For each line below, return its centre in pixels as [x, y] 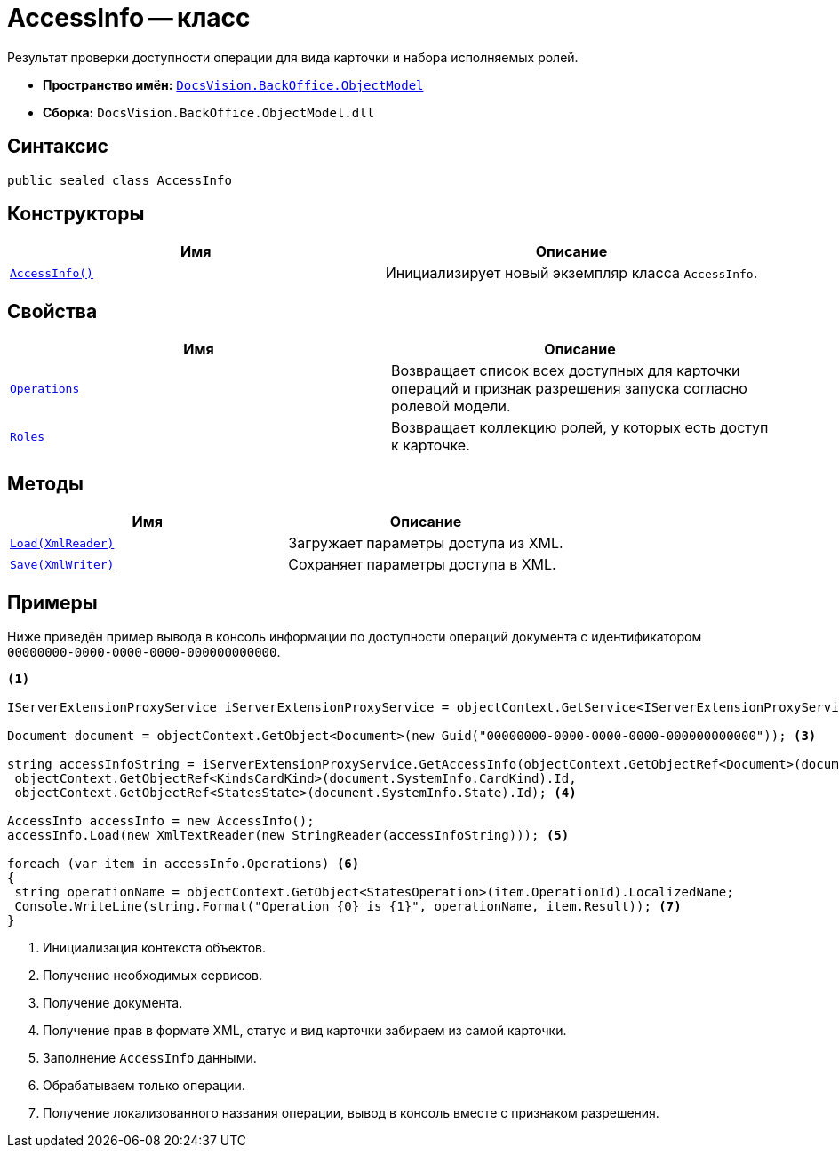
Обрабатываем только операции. [144, 1085]
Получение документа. [113, 1002]
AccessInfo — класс [129, 18]
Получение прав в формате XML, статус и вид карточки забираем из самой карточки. [305, 1030]
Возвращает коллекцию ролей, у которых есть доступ [580, 428]
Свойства [52, 311]
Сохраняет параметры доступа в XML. [422, 565]
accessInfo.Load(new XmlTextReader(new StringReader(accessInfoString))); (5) [288, 835]
